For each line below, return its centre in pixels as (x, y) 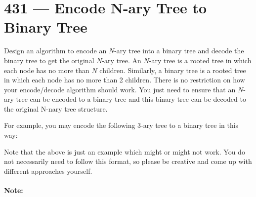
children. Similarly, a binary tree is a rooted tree (173, 70)
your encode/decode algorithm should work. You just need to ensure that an (120, 89)
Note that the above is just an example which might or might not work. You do (125, 151)
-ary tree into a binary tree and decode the (179, 51)
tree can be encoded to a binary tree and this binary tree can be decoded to (131, 99)
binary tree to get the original (49, 60)
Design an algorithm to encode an (55, 51)
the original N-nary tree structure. (56, 108)
